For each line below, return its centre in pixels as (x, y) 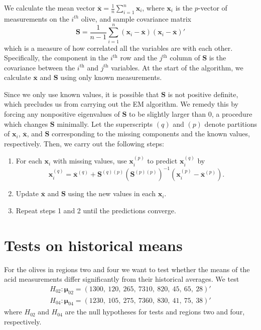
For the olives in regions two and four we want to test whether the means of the (127, 269)
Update (27, 193)
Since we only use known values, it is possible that (82, 94)
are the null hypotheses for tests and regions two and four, (155, 312)
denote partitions (231, 123)
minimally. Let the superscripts (105, 123)
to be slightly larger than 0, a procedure (191, 114)
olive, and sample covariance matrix (136, 18)
